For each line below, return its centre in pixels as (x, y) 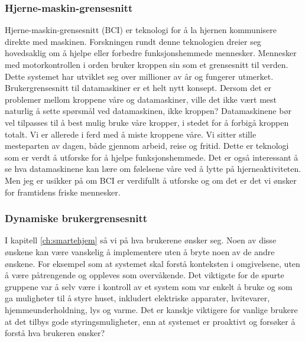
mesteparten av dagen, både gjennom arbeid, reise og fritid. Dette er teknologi (147, 146)
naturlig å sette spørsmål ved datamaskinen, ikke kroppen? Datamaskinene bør (148, 111)
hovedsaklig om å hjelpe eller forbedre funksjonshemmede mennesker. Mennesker (151, 53)
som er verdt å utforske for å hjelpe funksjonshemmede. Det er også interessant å (152, 157)
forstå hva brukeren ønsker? (55, 333)
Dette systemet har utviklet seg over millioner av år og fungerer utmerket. (139, 76)
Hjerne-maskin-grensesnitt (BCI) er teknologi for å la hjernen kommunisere (141, 30)
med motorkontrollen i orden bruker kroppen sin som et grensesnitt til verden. (147, 64)
